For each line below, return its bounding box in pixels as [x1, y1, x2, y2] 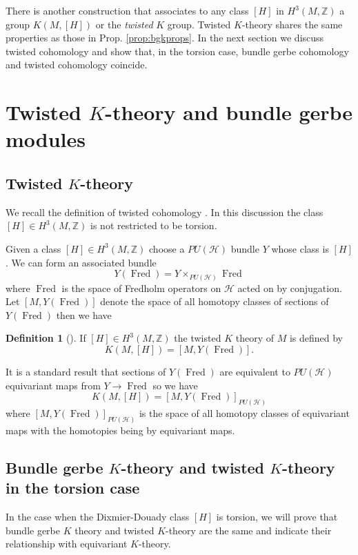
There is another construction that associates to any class [6, 3, 249, 17]
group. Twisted [167, 17, 231, 31]
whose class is [271, 241, 329, 255]
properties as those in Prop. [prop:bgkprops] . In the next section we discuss [6, 30, 324, 45]
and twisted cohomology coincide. [6, 57, 148, 72]
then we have [56, 307, 112, 322]
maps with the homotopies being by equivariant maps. [6, 422, 235, 437]
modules [6, 125, 86, 153]
